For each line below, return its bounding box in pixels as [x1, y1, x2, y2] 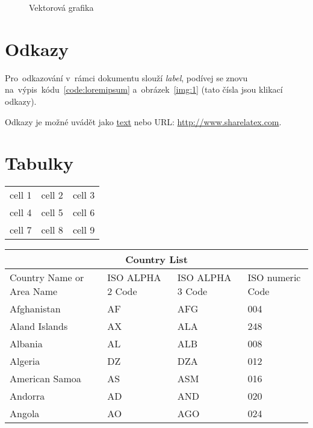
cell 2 [41, 188, 63, 202]
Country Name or [10, 270, 84, 285]
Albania [10, 337, 43, 351]
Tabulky [5, 150, 74, 175]
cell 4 [10, 205, 32, 220]
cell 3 [72, 188, 95, 202]
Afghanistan [10, 302, 61, 316]
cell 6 [72, 205, 95, 220]
